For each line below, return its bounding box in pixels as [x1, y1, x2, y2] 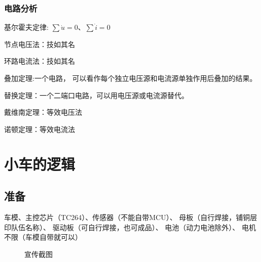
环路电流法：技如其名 [4, 56, 75, 66]
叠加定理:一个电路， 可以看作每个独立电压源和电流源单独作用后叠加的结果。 [4, 73, 257, 83]
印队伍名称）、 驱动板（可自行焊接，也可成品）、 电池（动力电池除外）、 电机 [4, 222, 256, 232]
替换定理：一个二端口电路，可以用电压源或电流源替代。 [4, 90, 189, 100]
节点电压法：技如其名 [4, 38, 75, 49]
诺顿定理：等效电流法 [4, 123, 75, 134]
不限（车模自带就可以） [4, 232, 82, 242]
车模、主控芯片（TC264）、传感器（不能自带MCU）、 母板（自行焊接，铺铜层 [4, 211, 257, 222]
